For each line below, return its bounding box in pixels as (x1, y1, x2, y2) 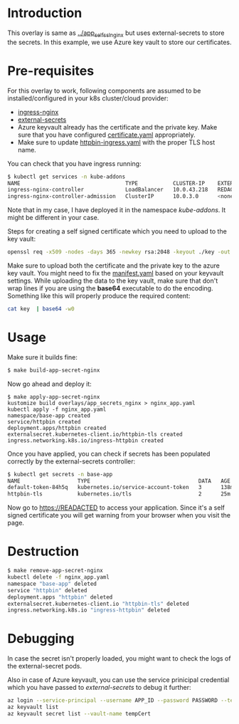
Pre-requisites (7, 63, 95, 79)
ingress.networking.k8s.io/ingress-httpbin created (7, 436, 164, 444)
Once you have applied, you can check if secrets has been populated (7, 449, 211, 458)
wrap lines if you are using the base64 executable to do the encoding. (7, 284, 213, 293)
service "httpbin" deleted (7, 587, 87, 594)
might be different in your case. (7, 214, 100, 222)
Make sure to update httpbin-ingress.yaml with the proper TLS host (17, 137, 216, 147)
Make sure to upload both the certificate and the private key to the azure (7, 261, 221, 270)
